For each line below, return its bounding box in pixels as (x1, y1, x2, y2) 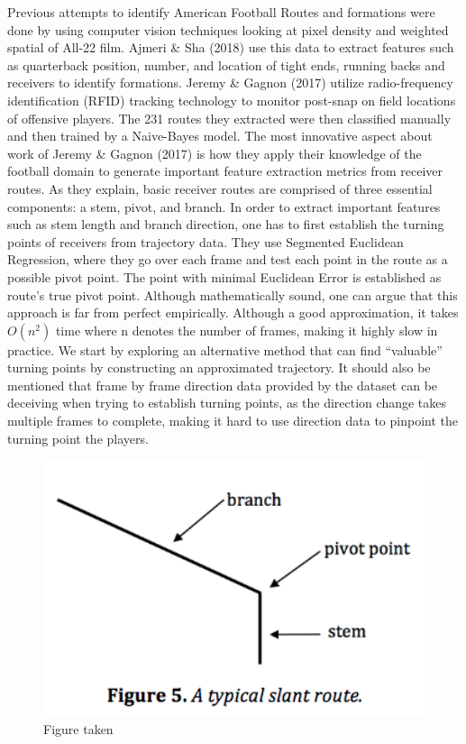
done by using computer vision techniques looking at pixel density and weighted (7, 20, 449, 39)
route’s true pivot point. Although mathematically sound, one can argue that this (7, 285, 458, 304)
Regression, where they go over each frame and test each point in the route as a (7, 250, 448, 269)
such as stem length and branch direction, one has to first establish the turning (7, 215, 444, 234)
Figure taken (43, 719, 114, 738)
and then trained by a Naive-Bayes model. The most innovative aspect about (7, 126, 433, 145)
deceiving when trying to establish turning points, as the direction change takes (7, 393, 447, 412)
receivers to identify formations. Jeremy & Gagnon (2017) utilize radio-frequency (7, 73, 453, 92)
